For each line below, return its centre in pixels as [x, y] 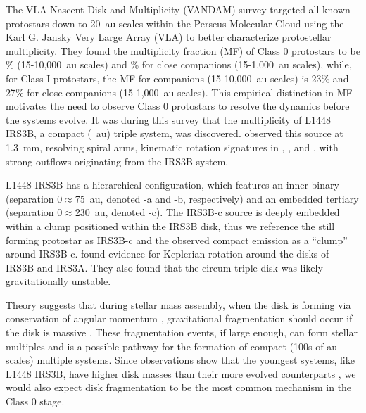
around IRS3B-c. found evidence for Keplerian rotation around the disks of [168, 254]
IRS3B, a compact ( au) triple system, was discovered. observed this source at [175, 133]
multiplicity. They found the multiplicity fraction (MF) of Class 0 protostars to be [183, 50]
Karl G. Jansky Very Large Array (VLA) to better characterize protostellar [169, 37]
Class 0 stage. [35, 401]
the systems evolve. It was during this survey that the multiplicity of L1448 [168, 119]
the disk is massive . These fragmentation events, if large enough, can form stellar [182, 332]
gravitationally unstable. [58, 281]
